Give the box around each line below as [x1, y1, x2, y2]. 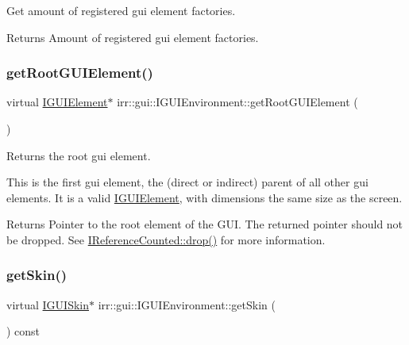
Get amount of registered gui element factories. [6, 2, 236, 18]
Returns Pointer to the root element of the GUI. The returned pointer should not [6, 216, 403, 232]
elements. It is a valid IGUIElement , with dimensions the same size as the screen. [6, 189, 403, 205]
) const [6, 323, 41, 339]
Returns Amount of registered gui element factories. [6, 29, 259, 45]
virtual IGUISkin [6, 296, 90, 312]
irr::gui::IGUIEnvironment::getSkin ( [98, 296, 276, 312]
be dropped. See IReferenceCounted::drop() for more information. [6, 231, 326, 247]
